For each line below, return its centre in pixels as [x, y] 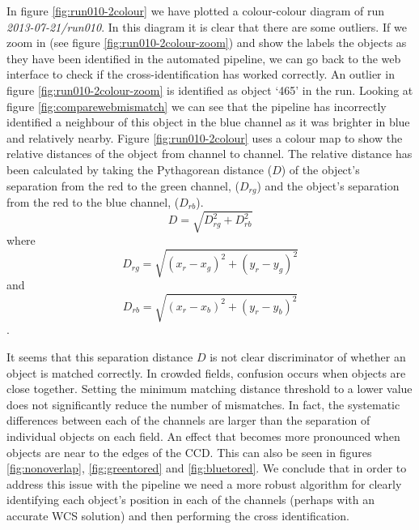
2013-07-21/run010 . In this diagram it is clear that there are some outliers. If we [207, 26]
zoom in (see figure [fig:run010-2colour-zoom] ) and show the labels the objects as [207, 43]
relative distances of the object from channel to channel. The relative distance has [209, 154]
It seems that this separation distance [100, 357]
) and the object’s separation [328, 185]
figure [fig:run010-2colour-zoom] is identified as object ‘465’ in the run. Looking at [210, 90]
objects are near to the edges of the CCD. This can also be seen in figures [189, 452]
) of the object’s [320, 169]
